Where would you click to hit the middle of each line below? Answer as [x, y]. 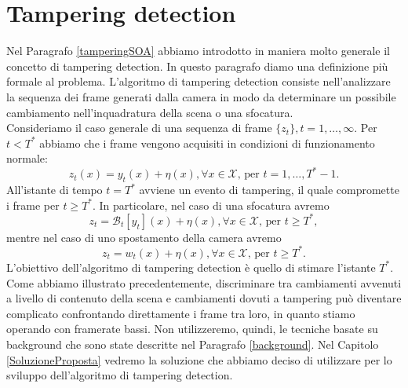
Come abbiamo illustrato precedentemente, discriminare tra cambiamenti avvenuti [204, 282]
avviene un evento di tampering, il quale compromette [269, 190]
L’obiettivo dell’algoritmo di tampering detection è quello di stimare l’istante [191, 267]
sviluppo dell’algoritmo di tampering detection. [120, 375]
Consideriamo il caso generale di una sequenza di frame [139, 128]
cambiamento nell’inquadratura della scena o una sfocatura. [150, 112]
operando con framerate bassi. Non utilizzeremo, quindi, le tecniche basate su [192, 329]
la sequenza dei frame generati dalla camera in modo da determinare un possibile [201, 96]
